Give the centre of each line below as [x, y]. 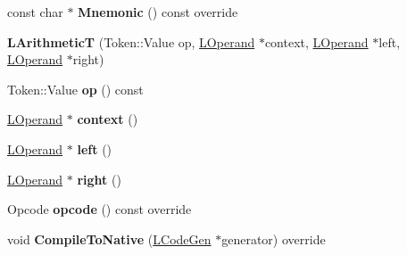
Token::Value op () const [75, 89]
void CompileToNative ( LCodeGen [109, 239]
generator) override [274, 239]
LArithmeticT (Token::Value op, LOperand [131, 41]
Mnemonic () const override [158, 12]
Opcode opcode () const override [100, 209]
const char [35, 12]
